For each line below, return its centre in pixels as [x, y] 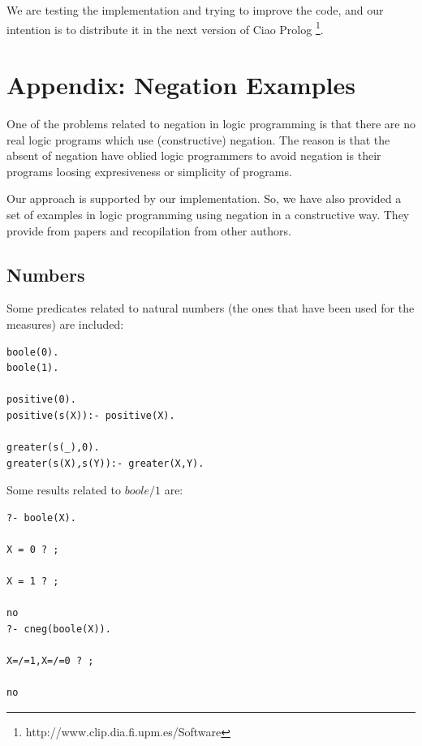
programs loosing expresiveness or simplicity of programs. [149, 171]
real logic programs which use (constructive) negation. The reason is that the [198, 139]
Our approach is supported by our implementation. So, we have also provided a [204, 198]
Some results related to [64, 490]
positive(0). [41, 400]
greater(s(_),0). [53, 448]
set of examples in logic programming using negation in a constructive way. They [208, 214]
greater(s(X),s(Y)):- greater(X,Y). [105, 463]
